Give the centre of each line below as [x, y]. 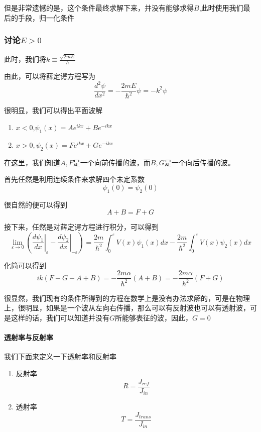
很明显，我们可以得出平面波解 [53, 110]
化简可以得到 [25, 265]
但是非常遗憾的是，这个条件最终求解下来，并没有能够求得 [99, 8]
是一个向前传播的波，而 [112, 162]
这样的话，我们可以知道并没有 [60, 317]
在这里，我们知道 [32, 162]
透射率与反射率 [29, 337]
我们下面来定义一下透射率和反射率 [60, 356]
